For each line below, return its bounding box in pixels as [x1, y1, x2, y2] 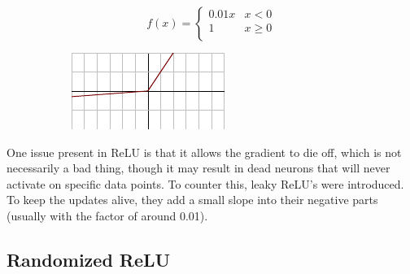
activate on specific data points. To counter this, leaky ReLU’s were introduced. [7, 175, 404, 192]
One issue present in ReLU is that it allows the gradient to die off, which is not [7, 143, 402, 160]
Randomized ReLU [7, 246, 171, 272]
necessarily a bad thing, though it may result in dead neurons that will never [7, 159, 390, 176]
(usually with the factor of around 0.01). [7, 207, 208, 224]
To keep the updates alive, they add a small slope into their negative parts [7, 191, 378, 208]
